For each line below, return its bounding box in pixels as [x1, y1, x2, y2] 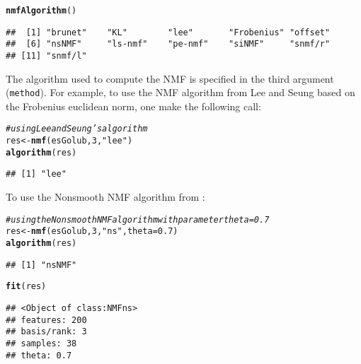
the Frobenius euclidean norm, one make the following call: [6, 98, 261, 113]
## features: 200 [6, 315, 87, 325]
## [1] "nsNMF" [6, 259, 77, 270]
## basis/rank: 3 [6, 327, 87, 337]
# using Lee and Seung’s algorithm [6, 124, 148, 134]
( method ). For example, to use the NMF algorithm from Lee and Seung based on [6, 85, 355, 100]
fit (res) [6, 281, 47, 292]
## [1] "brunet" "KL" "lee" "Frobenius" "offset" [6, 27, 331, 37]
